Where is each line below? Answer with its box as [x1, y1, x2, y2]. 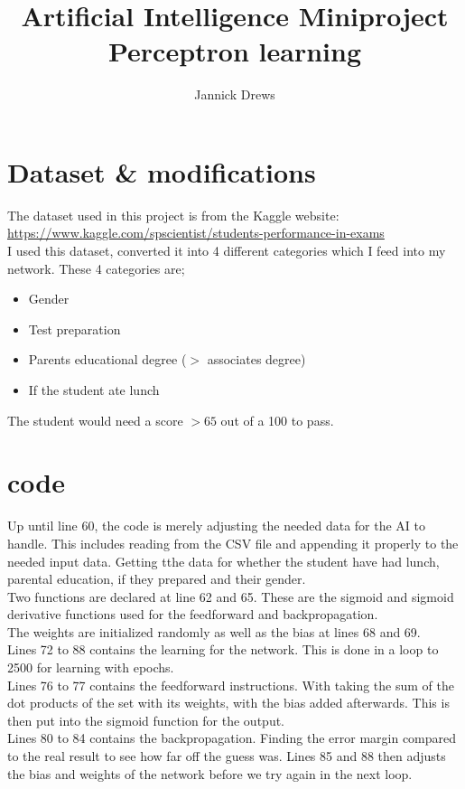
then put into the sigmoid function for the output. [7, 710, 285, 729]
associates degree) [207, 350, 306, 369]
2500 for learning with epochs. [7, 658, 174, 677]
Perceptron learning [107, 33, 362, 70]
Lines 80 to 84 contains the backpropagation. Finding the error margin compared [7, 728, 457, 747]
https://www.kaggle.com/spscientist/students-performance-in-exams [7, 223, 385, 242]
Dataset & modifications [7, 153, 316, 190]
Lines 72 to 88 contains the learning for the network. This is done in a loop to [7, 640, 439, 659]
